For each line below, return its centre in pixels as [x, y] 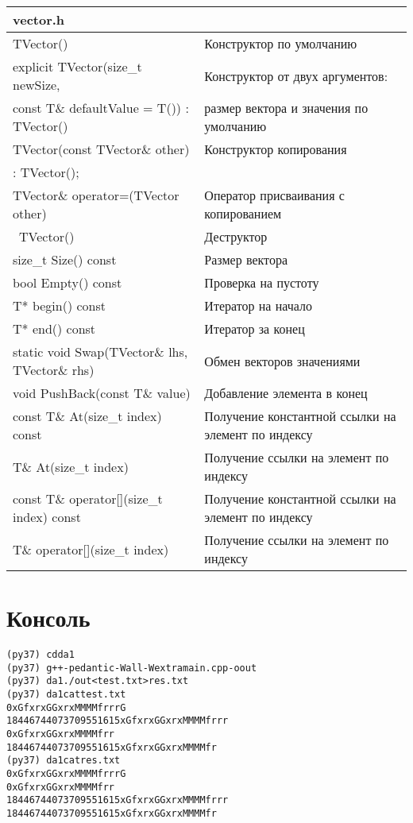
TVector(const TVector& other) [101, 149]
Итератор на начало [259, 305]
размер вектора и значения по [286, 108]
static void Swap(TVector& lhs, [100, 352]
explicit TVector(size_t [77, 66]
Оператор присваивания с [274, 195]
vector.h [39, 19]
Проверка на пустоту [262, 282]
